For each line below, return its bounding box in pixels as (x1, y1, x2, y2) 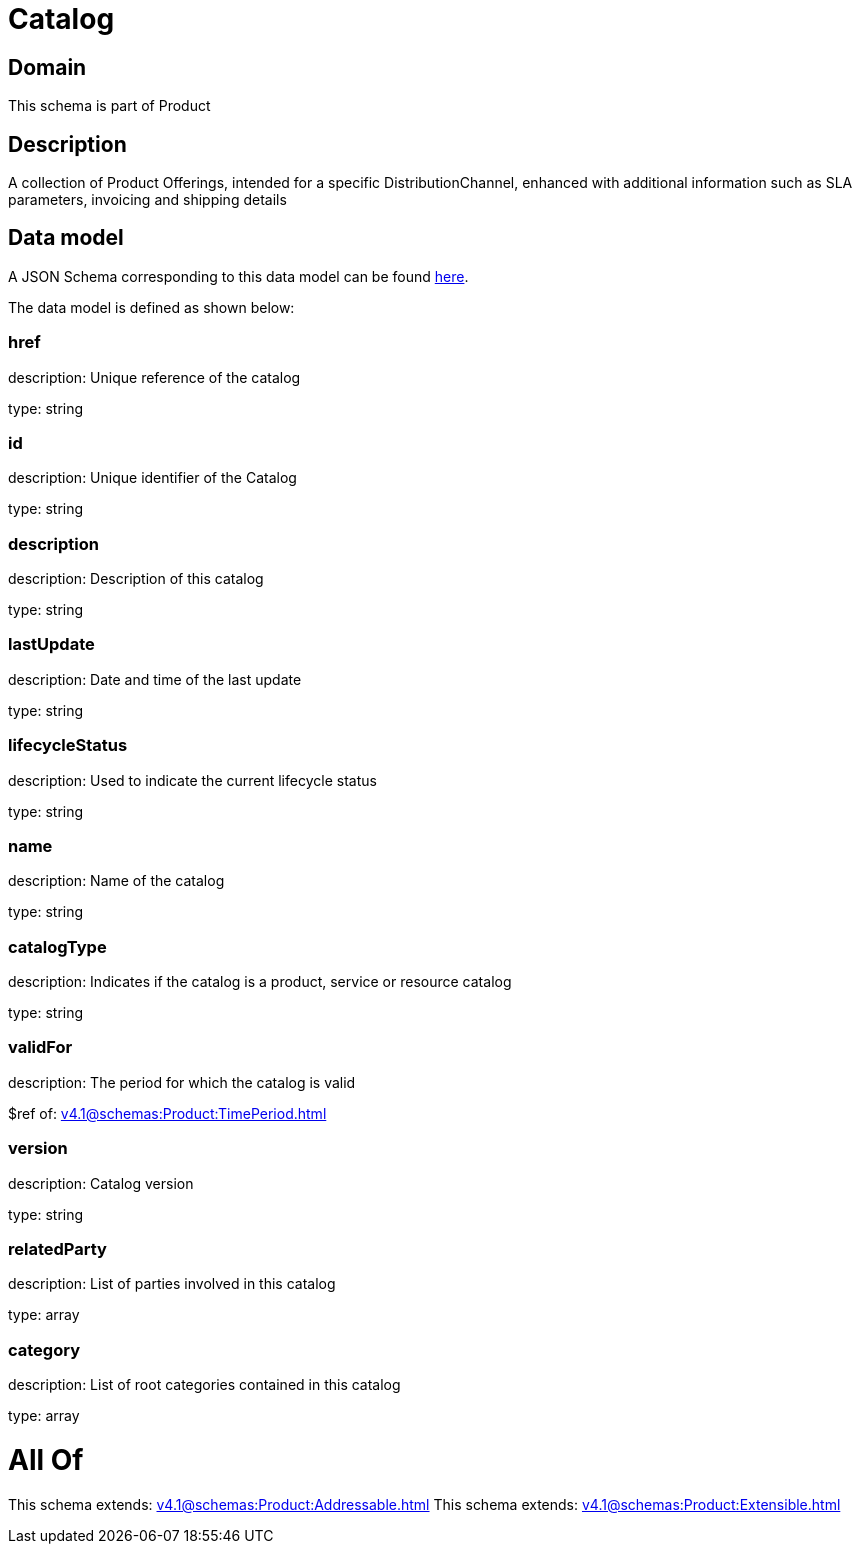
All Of (8, 1442, 84, 1477)
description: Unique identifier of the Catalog (8, 469, 297, 487)
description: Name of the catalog (8, 872, 225, 890)
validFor (8, 1037, 73, 1058)
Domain (8, 54, 87, 80)
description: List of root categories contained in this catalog (8, 1376, 401, 1394)
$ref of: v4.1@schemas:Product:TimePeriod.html (8, 1104, 327, 1122)
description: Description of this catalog (8, 570, 264, 588)
